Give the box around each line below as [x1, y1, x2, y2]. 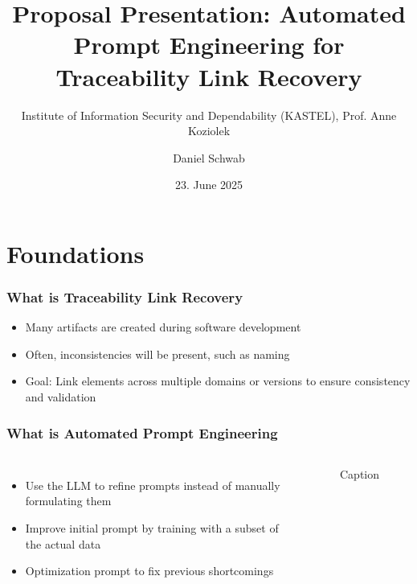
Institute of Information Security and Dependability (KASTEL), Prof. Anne [21, 106, 397, 123]
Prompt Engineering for [73, 28, 345, 61]
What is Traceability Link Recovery [6, 286, 243, 306]
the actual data [25, 535, 101, 552]
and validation [25, 389, 96, 405]
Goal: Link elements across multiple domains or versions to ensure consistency [25, 372, 411, 389]
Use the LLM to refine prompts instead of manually [25, 476, 280, 493]
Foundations [6, 236, 145, 269]
